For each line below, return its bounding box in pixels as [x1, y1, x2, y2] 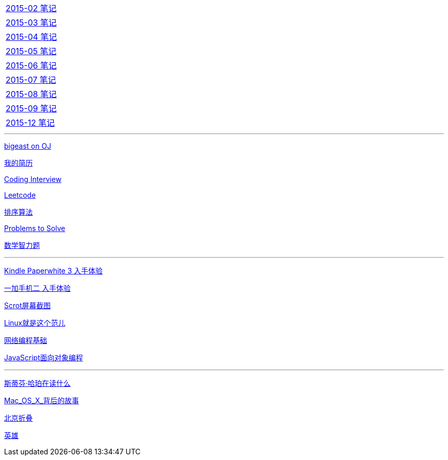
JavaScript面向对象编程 [4, 353, 83, 362]
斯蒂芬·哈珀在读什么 [4, 379, 71, 387]
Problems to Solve [4, 224, 65, 233]
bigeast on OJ [4, 142, 51, 150]
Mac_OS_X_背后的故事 [4, 396, 79, 405]
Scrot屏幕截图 [4, 301, 51, 310]
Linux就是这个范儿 [4, 318, 65, 327]
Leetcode [4, 191, 36, 199]
